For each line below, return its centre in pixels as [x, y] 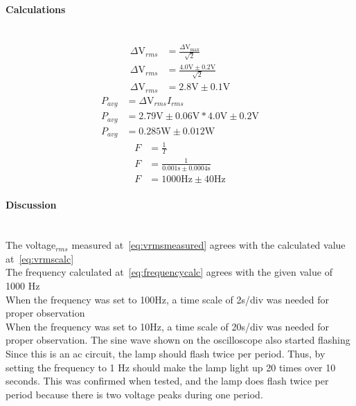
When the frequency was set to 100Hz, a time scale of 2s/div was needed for [168, 299]
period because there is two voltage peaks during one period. [134, 394]
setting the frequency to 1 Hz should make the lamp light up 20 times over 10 [171, 367]
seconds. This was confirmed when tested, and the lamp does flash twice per [167, 381]
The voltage [31, 245]
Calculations [36, 9]
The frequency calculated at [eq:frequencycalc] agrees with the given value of [169, 272]
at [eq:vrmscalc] [40, 258]
